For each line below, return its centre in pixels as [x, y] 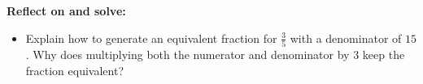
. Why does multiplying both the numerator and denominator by [188, 54]
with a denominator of [346, 38]
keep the [384, 54]
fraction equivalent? [75, 70]
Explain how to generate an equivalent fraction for [151, 38]
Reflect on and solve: [66, 10]
